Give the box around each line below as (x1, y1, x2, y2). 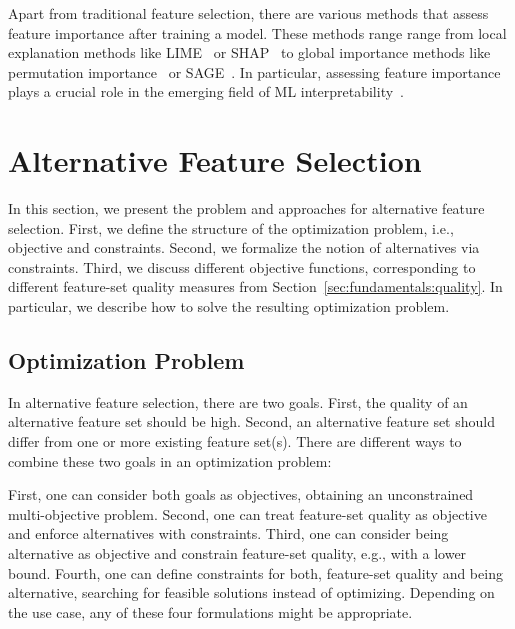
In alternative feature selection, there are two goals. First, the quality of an (8, 391, 468, 412)
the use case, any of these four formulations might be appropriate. (8, 601, 413, 622)
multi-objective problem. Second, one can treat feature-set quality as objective (8, 503, 487, 524)
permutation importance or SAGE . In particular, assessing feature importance (8, 61, 501, 82)
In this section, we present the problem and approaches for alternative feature (8, 198, 485, 219)
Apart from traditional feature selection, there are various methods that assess (8, 3, 489, 23)
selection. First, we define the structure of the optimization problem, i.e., (8, 217, 454, 238)
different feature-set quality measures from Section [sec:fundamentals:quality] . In (8, 276, 503, 297)
